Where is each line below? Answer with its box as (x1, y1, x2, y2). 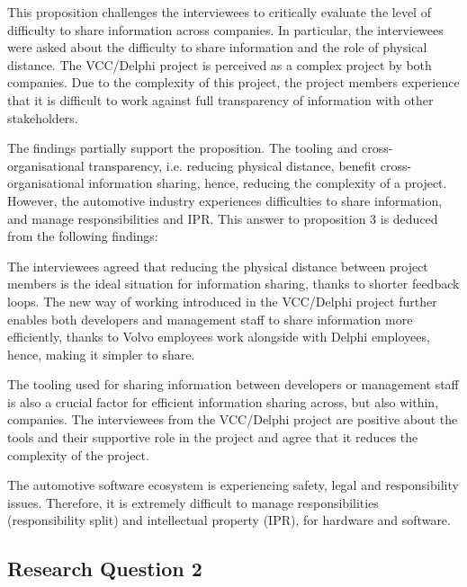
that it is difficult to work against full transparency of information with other (7, 90, 434, 109)
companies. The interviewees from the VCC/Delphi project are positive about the (7, 410, 458, 429)
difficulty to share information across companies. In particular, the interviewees (7, 20, 444, 39)
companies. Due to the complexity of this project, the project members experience (7, 73, 460, 92)
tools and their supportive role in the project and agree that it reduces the (7, 428, 418, 447)
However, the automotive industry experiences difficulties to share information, (7, 191, 443, 209)
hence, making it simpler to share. (7, 344, 195, 363)
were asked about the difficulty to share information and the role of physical (7, 38, 427, 57)
